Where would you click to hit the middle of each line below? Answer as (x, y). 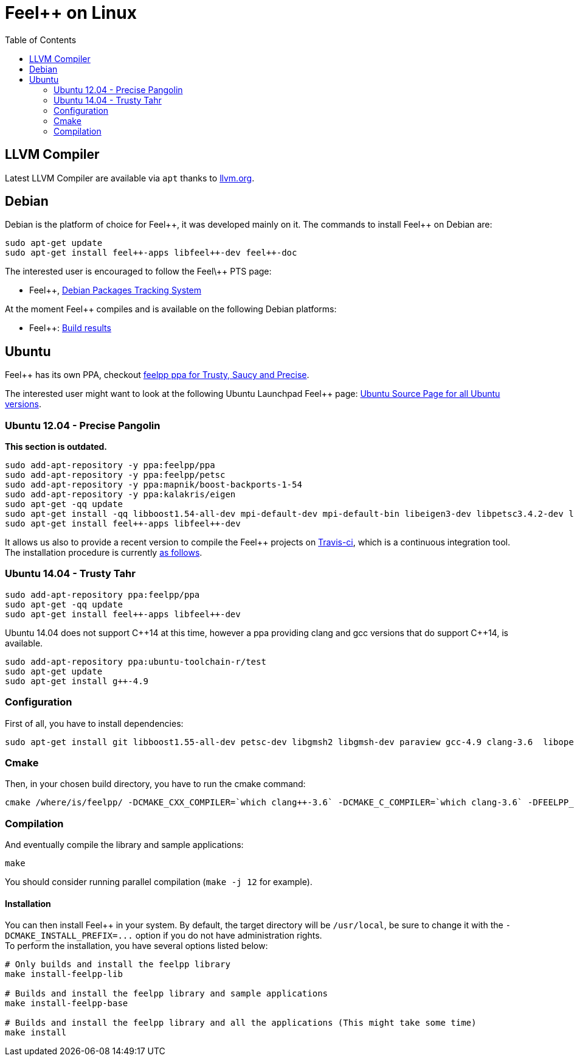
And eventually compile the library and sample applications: (124, 845)
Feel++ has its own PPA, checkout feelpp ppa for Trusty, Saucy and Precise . (157, 375)
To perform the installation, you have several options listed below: (137, 946)
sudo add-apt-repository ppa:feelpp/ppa (102, 594)
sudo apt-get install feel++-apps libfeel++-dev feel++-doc (151, 253)
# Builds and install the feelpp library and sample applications (167, 994)
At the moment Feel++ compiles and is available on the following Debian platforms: (171, 309)
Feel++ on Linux (71, 13)
